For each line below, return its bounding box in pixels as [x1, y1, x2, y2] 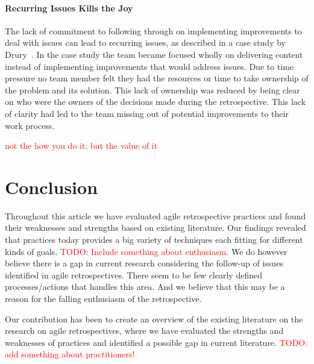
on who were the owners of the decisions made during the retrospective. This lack [5, 95, 306, 108]
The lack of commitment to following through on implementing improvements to [5, 24, 302, 37]
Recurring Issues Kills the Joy [5, 1, 133, 14]
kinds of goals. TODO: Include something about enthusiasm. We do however [5, 245, 287, 257]
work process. [5, 119, 55, 131]
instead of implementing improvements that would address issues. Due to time [5, 60, 294, 72]
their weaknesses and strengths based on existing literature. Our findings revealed [5, 221, 306, 234]
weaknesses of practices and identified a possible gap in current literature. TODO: [5, 336, 308, 348]
